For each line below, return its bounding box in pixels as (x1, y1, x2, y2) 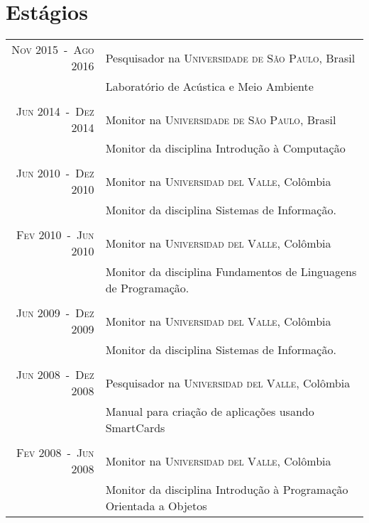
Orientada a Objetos (105, 497, 207, 514)
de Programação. (105, 280, 189, 297)
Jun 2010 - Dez (16, 165, 94, 182)
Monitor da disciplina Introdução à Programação (105, 481, 348, 498)
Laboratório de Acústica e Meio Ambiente (105, 78, 314, 95)
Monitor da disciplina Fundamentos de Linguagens (105, 263, 357, 280)
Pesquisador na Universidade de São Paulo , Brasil (105, 49, 356, 66)
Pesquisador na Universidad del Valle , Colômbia (105, 374, 351, 391)
